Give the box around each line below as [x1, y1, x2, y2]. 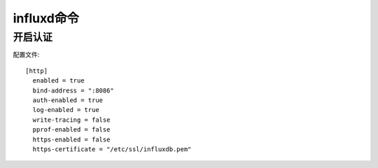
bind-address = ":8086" [32, 86, 115, 94]
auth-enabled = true [32, 96, 104, 104]
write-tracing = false [32, 115, 111, 124]
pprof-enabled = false [32, 126, 111, 134]
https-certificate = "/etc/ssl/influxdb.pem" [32, 145, 192, 153]
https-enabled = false [32, 135, 111, 143]
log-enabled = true [32, 106, 99, 114]
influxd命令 [13, 10, 80, 26]
